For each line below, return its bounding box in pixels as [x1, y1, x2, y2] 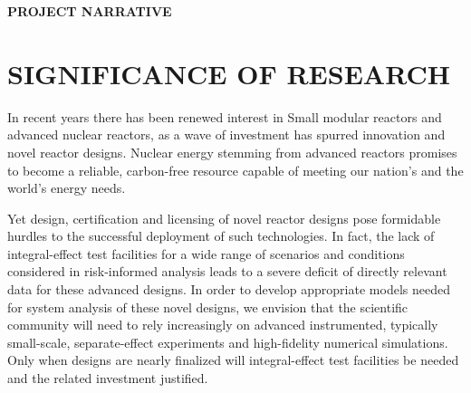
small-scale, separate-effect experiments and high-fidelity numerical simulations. [7, 332, 448, 351]
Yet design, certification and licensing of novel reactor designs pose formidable [7, 208, 441, 227]
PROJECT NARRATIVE [7, 2, 172, 20]
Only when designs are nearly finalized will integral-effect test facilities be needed [7, 350, 459, 369]
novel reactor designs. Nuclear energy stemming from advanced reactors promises [7, 142, 457, 161]
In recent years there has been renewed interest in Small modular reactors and [7, 107, 442, 126]
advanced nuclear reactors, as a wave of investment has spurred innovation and [7, 125, 446, 144]
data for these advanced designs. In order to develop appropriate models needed [7, 280, 450, 299]
